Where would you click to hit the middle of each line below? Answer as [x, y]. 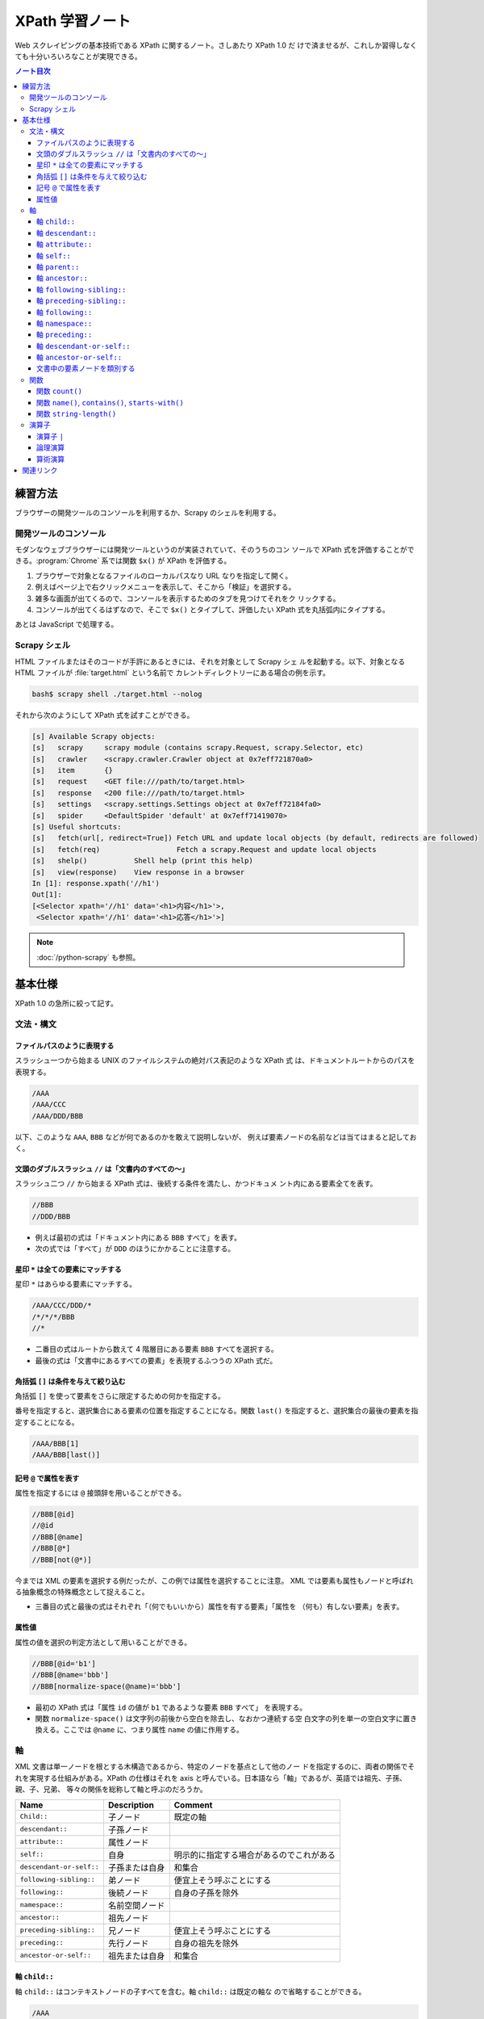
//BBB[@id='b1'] [64, 1663]
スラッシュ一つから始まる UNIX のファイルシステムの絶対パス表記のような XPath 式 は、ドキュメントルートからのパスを [215, 1060]
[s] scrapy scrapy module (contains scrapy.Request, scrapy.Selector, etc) [198, 748]
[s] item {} [72, 770]
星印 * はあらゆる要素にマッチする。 [76, 1284]
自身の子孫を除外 [207, 1892]
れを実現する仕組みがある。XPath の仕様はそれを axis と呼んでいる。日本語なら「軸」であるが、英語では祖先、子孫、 [211, 1778]
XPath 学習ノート [73, 21]
